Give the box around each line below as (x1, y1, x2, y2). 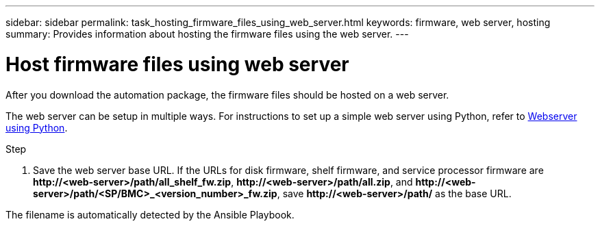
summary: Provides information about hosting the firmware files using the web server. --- (5, 28, 409, 40)
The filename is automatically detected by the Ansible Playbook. (5, 208, 295, 221)
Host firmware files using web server (5, 52, 349, 76)
